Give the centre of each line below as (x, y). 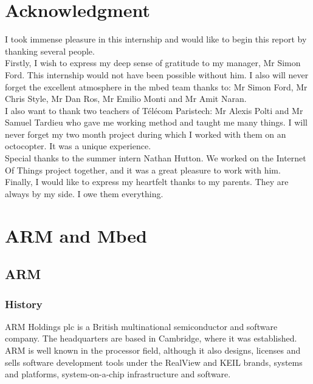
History (24, 304)
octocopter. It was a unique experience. (78, 146)
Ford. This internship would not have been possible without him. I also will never (157, 74)
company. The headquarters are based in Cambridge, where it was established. (151, 338)
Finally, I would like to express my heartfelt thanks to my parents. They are (147, 182)
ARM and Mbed (76, 235)
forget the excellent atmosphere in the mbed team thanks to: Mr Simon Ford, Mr (156, 86)
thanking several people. (50, 51)
